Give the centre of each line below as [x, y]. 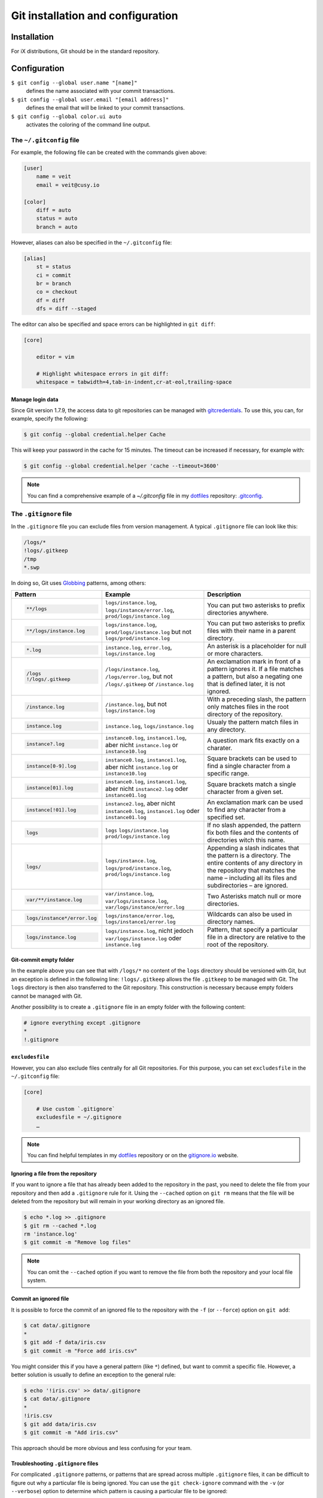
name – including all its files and [252, 878]
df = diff [51, 300]
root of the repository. [238, 945]
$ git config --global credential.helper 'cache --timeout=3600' [121, 466]
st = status [54, 267]
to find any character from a [247, 810]
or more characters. [235, 654]
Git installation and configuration [95, 16]
